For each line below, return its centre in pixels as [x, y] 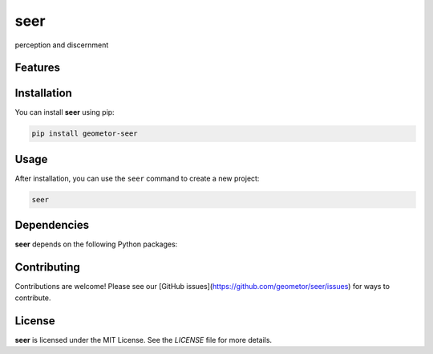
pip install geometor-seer [85, 134]
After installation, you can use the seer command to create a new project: [137, 178]
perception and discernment [62, 45]
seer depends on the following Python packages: [96, 244]
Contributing [47, 268]
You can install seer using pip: [65, 112]
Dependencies [52, 225]
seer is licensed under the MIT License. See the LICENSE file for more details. [144, 340]
